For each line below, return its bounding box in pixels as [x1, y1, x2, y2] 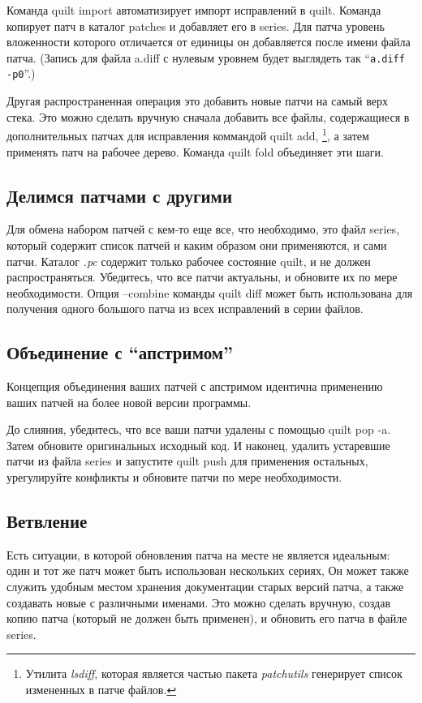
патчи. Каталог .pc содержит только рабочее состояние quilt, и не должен [6, 252, 371, 269]
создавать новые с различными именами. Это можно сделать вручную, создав [6, 594, 391, 611]
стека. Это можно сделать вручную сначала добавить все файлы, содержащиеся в [6, 108, 410, 125]
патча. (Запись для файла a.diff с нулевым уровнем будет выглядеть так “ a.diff [6, 49, 405, 66]
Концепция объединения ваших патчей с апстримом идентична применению [6, 378, 383, 395]
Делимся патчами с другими [6, 182, 233, 208]
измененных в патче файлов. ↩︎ [25, 681, 177, 698]
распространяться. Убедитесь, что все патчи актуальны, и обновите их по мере [6, 268, 398, 285]
